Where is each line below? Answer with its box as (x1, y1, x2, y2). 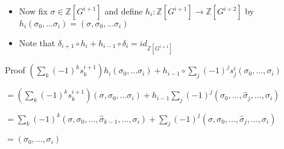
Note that (19, 37, 55, 49)
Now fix (19, 5, 48, 17)
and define (104, 5, 143, 17)
